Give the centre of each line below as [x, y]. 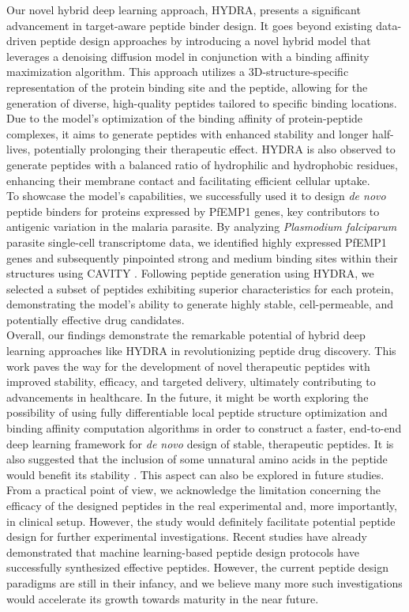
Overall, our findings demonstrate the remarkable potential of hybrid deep [186, 335]
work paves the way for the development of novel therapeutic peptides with [188, 366]
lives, [19, 149]
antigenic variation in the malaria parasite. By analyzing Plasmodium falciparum [202, 227]
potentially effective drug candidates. [96, 319]
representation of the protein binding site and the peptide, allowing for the [187, 87]
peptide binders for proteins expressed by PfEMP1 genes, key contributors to [193, 211]
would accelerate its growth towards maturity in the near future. [163, 598]
